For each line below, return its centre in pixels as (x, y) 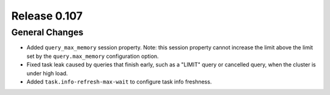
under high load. (47, 73)
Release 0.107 (47, 16)
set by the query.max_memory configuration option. (93, 56)
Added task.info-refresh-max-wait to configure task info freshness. (119, 82)
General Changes (47, 32)
